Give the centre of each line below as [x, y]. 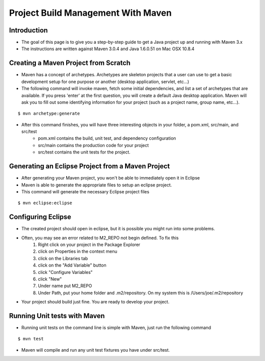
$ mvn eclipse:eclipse [45, 203]
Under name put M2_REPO [65, 286]
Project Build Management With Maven [90, 13]
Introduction [28, 30]
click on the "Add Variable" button [72, 265]
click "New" [50, 279]
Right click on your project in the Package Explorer [89, 245]
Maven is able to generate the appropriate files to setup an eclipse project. [97, 185]
